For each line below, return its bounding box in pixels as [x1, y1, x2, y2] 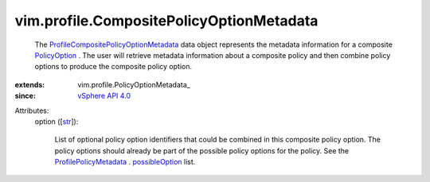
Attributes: [14, 106, 49, 115]
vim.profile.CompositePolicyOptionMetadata [14, 12, 319, 29]
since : [14, 91, 36, 101]
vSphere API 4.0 [77, 91, 131, 101]
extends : [14, 79, 45, 89]
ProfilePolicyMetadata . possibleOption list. [54, 157, 196, 167]
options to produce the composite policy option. [34, 62, 193, 72]
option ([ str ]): [34, 116, 79, 126]
